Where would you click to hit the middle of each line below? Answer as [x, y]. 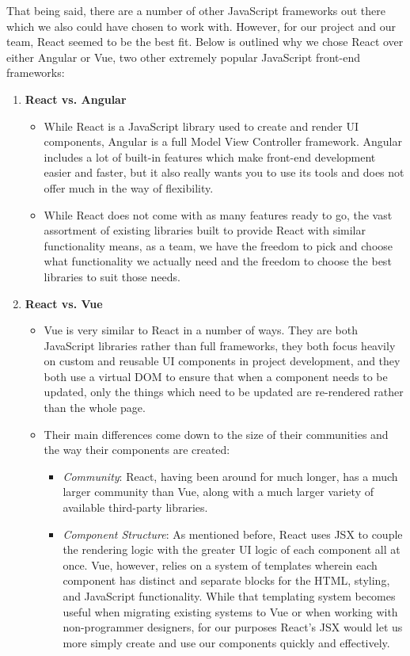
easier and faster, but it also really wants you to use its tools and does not [224, 172]
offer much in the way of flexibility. [129, 187]
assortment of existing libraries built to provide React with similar [205, 230]
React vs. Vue [64, 303]
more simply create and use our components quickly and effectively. [226, 642]
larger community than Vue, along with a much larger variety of [218, 492]
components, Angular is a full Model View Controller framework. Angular [223, 141]
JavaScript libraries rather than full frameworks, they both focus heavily [220, 345]
